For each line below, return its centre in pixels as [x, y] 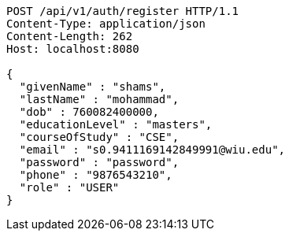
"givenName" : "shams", [93, 87]
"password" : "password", [99, 162]
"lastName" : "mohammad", [99, 99]
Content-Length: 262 [70, 36]
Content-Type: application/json [106, 24]
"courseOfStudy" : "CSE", [99, 137]
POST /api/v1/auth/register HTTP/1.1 [123, 11]
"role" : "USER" [69, 187]
